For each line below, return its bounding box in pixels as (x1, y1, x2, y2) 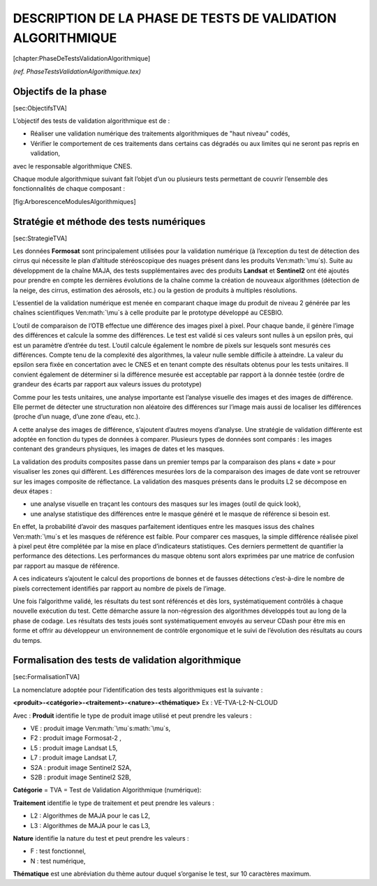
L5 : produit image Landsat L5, (30, 743, 118, 752)
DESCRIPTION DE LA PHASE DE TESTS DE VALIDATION (13, 10, 337, 26)
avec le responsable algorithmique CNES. (13, 161, 133, 170)
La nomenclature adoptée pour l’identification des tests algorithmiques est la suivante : (13, 685, 263, 694)
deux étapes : (13, 487, 52, 495)
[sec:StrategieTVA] (13, 234, 68, 242)
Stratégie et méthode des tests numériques (13, 215, 206, 227)
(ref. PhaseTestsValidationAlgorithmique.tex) (13, 67, 141, 75)
